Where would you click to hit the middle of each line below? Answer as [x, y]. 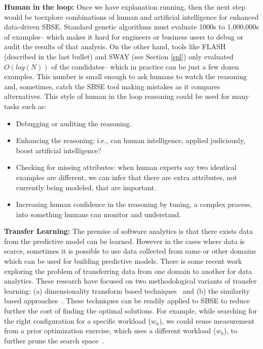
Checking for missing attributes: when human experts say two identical [126, 167]
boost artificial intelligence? [59, 150]
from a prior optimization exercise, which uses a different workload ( [110, 330]
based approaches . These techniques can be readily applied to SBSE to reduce [127, 301]
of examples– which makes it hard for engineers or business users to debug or [124, 36]
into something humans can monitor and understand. [99, 214]
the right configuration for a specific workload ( [78, 320]
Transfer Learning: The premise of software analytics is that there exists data [128, 231]
